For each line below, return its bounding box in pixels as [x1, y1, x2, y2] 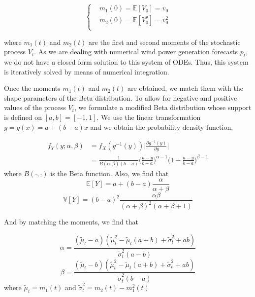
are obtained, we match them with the [127, 83, 243, 93]
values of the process [4, 102, 66, 112]
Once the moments [4, 83, 61, 93]
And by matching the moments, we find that [4, 217, 139, 227]
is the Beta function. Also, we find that [50, 168, 169, 179]
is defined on [4, 111, 42, 122]
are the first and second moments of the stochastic [89, 37, 241, 47]
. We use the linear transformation [96, 111, 201, 122]
